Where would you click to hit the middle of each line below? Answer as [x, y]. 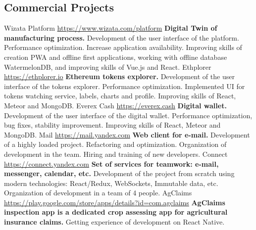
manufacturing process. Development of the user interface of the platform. [122, 37]
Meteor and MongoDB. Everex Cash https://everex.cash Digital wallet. [115, 105]
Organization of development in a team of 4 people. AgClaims [98, 193]
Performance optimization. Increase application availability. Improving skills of [123, 47]
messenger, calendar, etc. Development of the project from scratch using [119, 173]
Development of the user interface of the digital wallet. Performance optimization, [128, 115]
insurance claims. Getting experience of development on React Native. [114, 222]
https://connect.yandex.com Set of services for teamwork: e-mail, [111, 163]
